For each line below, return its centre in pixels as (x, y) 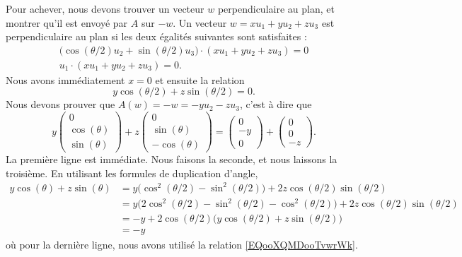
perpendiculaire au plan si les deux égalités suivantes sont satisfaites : (156, 36)
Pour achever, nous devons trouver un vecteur (105, 8)
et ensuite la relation (200, 79)
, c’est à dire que (276, 104)
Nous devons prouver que (60, 104)
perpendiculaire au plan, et (276, 8)
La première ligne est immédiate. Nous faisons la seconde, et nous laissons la (172, 159)
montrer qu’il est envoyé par (67, 22)
